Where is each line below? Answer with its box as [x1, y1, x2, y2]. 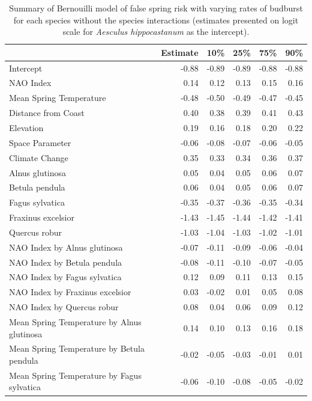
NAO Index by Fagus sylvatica [9, 271, 122, 283]
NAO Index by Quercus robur [9, 301, 119, 313]
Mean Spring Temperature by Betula [9, 342, 145, 355]
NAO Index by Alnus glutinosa [9, 240, 123, 253]
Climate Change [9, 151, 68, 164]
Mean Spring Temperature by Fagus [9, 369, 142, 381]
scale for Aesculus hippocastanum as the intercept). [62, 25, 250, 38]
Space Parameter [9, 136, 71, 148]
